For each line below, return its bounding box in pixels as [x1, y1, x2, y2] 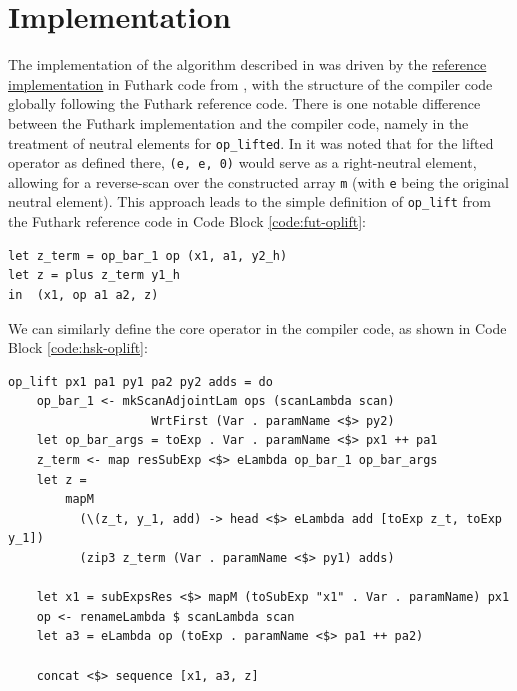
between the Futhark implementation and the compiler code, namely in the [8, 112, 469, 133]
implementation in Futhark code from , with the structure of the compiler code [8, 73, 493, 94]
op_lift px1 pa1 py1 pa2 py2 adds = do [8, 374, 273, 389]
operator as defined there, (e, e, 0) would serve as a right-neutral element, [8, 152, 477, 173]
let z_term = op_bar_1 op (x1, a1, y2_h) [8, 248, 288, 263]
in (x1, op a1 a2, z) [8, 287, 159, 302]
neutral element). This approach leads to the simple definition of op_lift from [8, 191, 491, 212]
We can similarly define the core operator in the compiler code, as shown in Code [8, 317, 507, 338]
